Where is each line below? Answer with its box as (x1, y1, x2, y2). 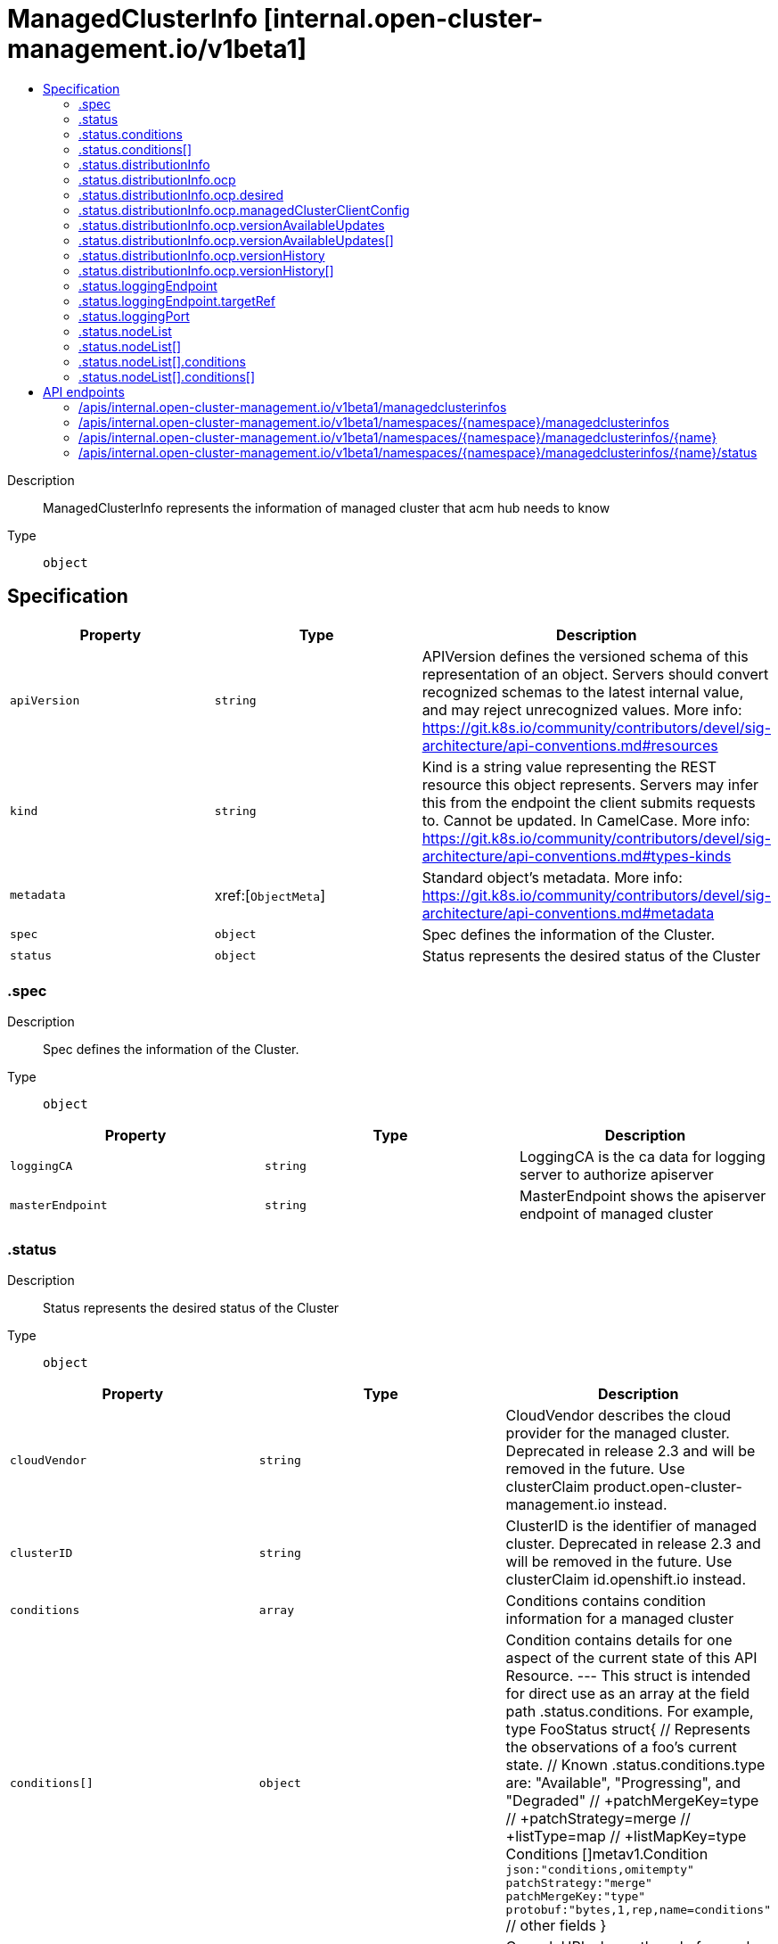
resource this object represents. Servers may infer (422, 775, 758, 794)
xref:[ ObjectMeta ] (214, 886, 326, 904)
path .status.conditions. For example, (505, 1702, 754, 1721)
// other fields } (505, 1916, 607, 1935)
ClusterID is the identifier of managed (505, 1517, 758, 1536)
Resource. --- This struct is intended (505, 1667, 750, 1685)
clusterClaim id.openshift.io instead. (505, 1570, 747, 1589)
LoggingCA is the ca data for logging (519, 1148, 766, 1166)
